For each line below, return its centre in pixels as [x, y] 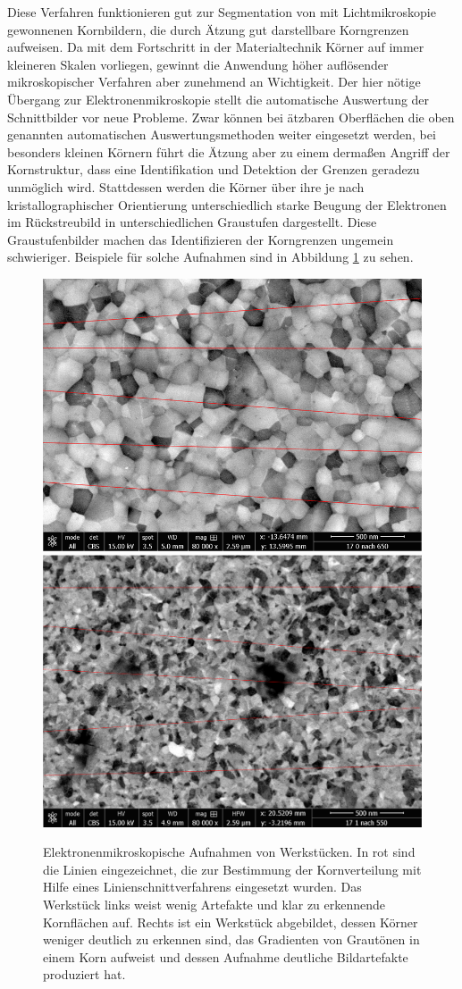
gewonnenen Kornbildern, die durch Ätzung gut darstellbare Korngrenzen [208, 29]
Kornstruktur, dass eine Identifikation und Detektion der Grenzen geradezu [214, 169]
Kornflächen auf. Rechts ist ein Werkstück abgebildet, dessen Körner [231, 922]
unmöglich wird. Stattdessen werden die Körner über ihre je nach [186, 186]
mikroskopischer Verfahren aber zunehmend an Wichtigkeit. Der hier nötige [214, 82]
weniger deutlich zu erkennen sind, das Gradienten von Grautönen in [231, 939]
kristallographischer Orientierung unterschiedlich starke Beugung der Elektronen [227, 204]
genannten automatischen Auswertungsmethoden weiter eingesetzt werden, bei [222, 134]
